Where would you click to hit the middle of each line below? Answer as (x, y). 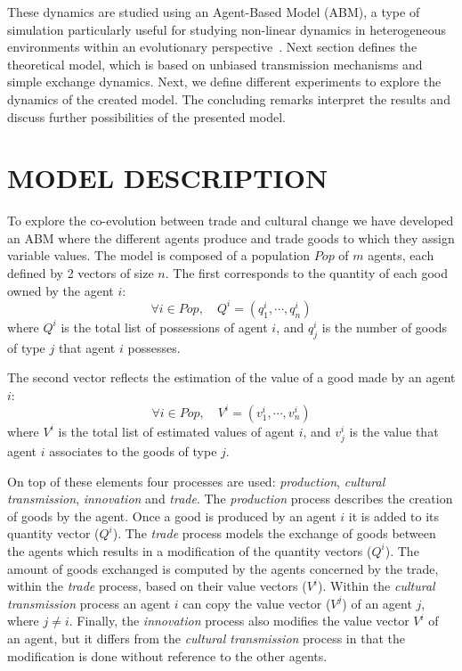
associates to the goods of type (133, 450)
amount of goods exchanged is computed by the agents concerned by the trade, (223, 568)
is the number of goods (384, 327)
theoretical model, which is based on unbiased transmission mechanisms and (215, 64)
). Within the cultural (377, 586)
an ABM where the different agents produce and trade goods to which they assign (231, 237)
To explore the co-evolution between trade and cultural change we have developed (231, 221)
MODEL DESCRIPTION (168, 178)
